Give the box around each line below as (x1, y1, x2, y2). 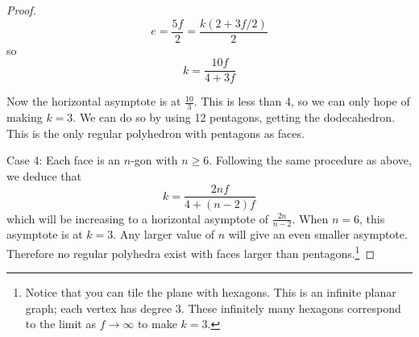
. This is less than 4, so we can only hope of (193, 93, 410, 110)
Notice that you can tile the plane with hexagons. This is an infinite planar (25, 284, 396, 301)
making (6, 109, 43, 126)
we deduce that (6, 167, 81, 184)
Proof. (6, 2, 36, 18)
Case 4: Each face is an (6, 152, 121, 168)
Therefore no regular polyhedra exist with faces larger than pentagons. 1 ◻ (6, 243, 375, 261)
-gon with (131, 152, 178, 168)
